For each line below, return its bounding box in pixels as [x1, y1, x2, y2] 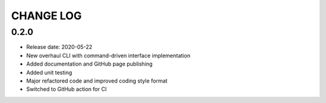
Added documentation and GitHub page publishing [26, 60, 153, 67]
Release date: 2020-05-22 [26, 43, 93, 51]
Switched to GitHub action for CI [26, 86, 107, 93]
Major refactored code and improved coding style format [26, 77, 168, 84]
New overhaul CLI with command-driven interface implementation [26, 52, 191, 59]
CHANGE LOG [11, 9, 82, 22]
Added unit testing [26, 69, 72, 76]
